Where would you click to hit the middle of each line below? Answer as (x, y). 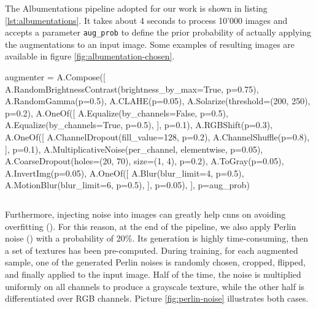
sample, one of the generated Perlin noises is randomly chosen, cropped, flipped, (155, 262)
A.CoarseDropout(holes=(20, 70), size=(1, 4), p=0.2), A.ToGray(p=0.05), (145, 161)
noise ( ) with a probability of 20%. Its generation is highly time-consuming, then (156, 238)
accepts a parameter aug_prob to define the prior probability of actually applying (158, 32)
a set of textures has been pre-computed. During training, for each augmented (152, 250)
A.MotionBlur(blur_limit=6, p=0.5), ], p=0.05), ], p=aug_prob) (128, 185)
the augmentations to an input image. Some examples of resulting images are (150, 44)
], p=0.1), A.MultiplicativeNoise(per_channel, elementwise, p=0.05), (134, 149)
